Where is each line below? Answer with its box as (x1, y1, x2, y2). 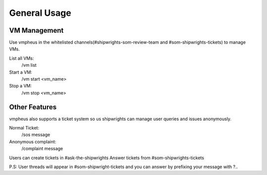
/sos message (21, 131, 50, 138)
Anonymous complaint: (9, 138, 56, 144)
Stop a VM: (9, 83, 32, 89)
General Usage (9, 7, 72, 18)
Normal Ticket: (9, 125, 40, 131)
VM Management (9, 26, 64, 35)
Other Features (9, 103, 57, 111)
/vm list (21, 62, 37, 68)
